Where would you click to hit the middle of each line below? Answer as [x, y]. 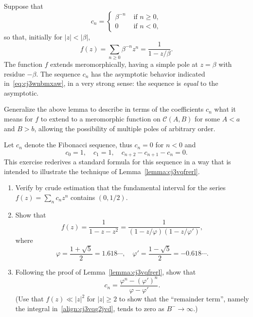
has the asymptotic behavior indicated [148, 73]
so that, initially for [33, 36]
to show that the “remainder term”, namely [184, 299]
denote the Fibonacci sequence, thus [78, 145]
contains [83, 197]
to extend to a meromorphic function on [100, 118]
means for [18, 118]
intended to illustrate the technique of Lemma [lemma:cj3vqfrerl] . [102, 171]
